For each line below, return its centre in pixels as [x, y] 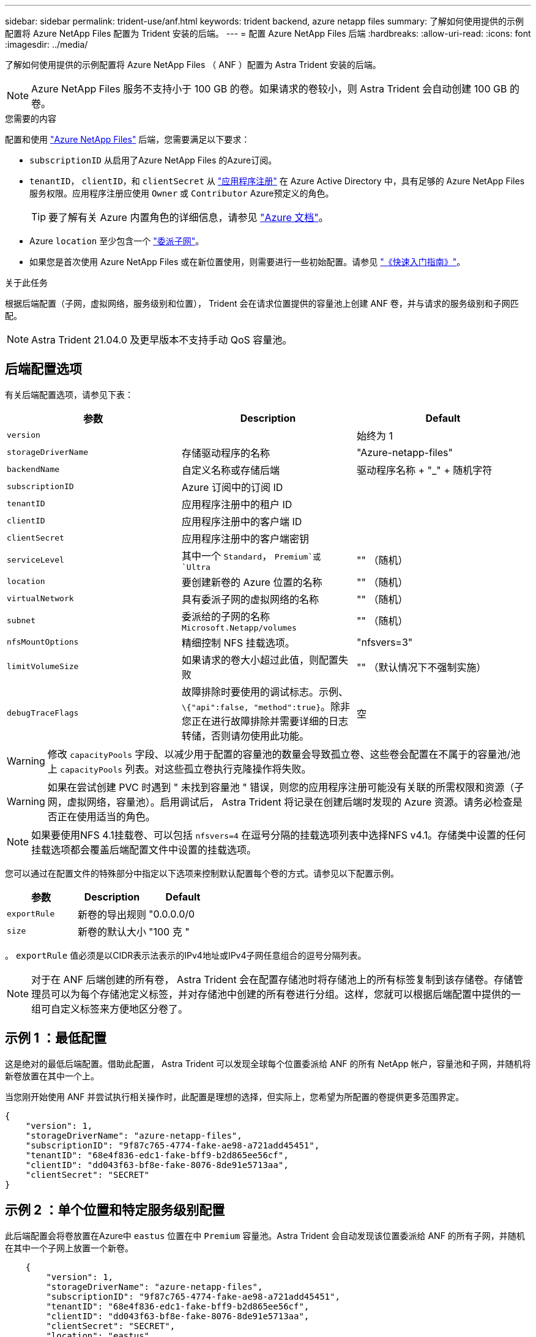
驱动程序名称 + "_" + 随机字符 [424, 470]
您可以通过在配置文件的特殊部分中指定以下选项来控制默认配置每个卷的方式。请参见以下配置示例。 [202, 873]
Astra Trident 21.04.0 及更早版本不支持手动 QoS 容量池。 [162, 340]
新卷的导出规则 [112, 914]
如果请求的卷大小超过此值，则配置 [260, 660]
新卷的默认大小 [112, 931]
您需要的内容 [31, 118]
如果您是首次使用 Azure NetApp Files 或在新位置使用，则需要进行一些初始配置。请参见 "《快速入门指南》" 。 [248, 262]
